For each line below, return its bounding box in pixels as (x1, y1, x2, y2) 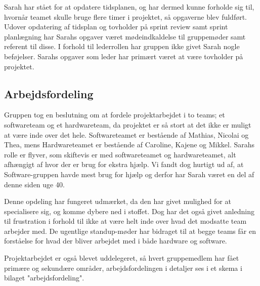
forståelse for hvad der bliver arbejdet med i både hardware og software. (4, 235, 227, 246)
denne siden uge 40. (4, 179, 65, 189)
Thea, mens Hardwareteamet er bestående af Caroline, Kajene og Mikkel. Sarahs (4, 139, 255, 150)
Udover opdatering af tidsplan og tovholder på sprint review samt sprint (4, 21, 228, 32)
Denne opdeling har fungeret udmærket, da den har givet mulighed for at (4, 196, 231, 207)
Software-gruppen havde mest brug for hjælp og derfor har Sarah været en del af (4, 169, 254, 179)
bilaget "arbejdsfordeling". (4, 272, 84, 283)
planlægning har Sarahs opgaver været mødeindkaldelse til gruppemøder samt (4, 31, 246, 42)
